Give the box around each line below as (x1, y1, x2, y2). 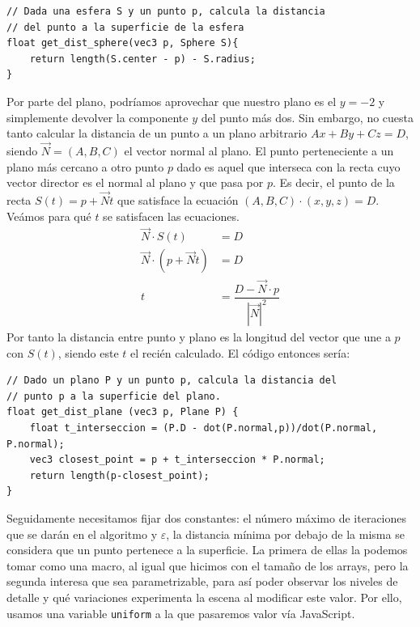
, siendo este (57, 344, 119, 361)
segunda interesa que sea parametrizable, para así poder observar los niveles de (6, 573, 398, 590)
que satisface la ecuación (117, 191, 239, 208)
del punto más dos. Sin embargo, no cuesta (201, 108, 414, 125)
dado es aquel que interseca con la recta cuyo (176, 158, 401, 175)
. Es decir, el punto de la (273, 174, 395, 191)
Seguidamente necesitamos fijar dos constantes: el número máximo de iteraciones (6, 510, 407, 527)
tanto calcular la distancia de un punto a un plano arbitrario (6, 125, 308, 142)
